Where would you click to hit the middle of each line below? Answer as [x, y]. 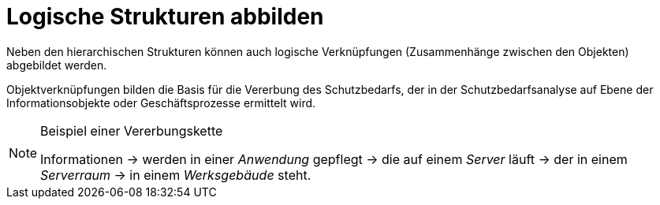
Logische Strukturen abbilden [165, 17]
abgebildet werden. [57, 65]
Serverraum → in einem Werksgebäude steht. [176, 175]
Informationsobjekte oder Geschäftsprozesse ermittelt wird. [161, 102]
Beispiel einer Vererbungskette [132, 130]
